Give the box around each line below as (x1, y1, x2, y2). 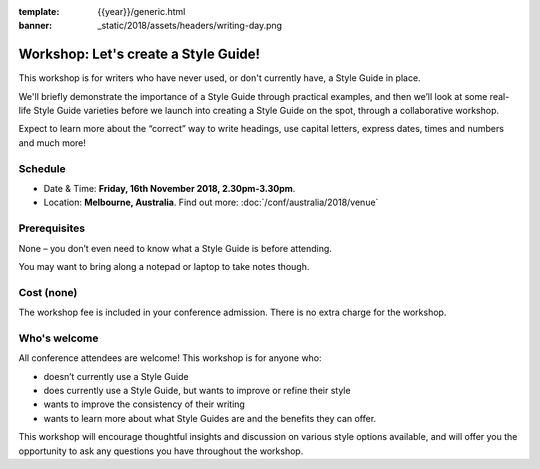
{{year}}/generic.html (97, 6, 186, 17)
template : (18, 6, 60, 17)
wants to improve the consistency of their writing (43, 398, 245, 410)
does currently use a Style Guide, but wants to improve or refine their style (43, 384, 351, 396)
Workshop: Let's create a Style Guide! (18, 46, 260, 63)
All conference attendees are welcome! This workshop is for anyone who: (18, 352, 322, 364)
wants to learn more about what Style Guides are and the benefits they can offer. (43, 412, 377, 424)
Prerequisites (18, 221, 85, 235)
